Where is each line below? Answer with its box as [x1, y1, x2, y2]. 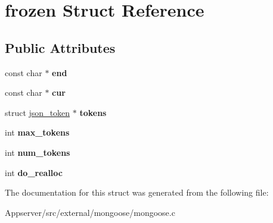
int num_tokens [5, 146, 70, 158]
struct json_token [5, 106, 70, 118]
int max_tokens [5, 126, 70, 139]
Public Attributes [5, 38, 116, 56]
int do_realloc [5, 166, 63, 178]
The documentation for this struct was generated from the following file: [5, 186, 269, 199]
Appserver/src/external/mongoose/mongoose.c [5, 206, 175, 218]
